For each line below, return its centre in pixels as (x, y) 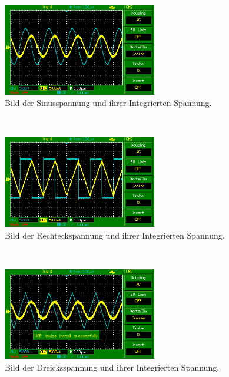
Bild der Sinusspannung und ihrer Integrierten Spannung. (108, 103)
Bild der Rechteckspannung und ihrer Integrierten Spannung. (115, 235)
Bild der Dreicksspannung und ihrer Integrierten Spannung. (112, 367)
